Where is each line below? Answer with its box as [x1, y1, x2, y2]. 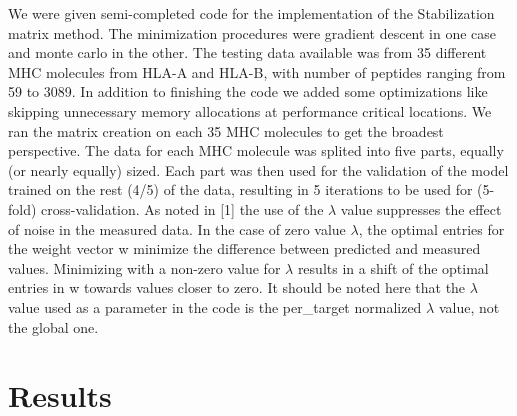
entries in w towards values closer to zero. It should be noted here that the [8, 277, 466, 298]
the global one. [8, 316, 99, 337]
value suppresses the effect [340, 198, 502, 219]
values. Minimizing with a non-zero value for [8, 257, 281, 278]
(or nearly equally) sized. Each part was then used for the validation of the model [8, 159, 509, 180]
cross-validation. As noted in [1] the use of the [41, 198, 324, 219]
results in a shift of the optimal [297, 257, 489, 278]
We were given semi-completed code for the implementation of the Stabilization [8, 3, 495, 23]
